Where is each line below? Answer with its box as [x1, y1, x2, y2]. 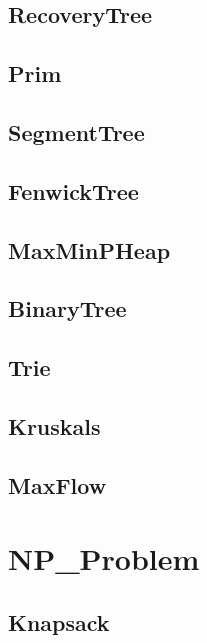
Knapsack [8, 606, 110, 637]
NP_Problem [8, 538, 200, 579]
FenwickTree [8, 175, 139, 206]
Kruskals [8, 410, 101, 441]
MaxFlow [8, 469, 107, 500]
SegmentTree [8, 116, 145, 147]
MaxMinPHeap [8, 234, 171, 265]
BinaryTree [8, 293, 127, 324]
